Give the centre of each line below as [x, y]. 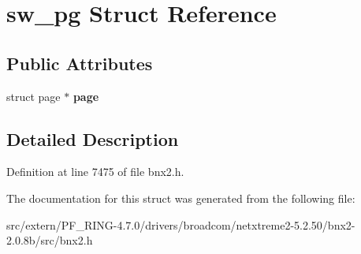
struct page [33, 96]
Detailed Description [93, 138]
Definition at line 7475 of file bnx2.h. [95, 172]
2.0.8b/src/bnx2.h [50, 240]
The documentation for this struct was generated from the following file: [181, 198]
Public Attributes [80, 63]
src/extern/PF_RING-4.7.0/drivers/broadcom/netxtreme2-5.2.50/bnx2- [181, 224]
